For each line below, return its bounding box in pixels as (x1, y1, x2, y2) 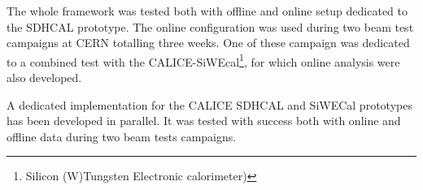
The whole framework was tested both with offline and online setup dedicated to (7, 2, 408, 19)
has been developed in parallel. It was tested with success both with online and (7, 112, 401, 129)
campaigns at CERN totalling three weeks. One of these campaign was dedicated (7, 34, 410, 51)
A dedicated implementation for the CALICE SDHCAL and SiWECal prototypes (7, 96, 412, 113)
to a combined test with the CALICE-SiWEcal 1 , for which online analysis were (7, 50, 400, 70)
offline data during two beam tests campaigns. (7, 127, 237, 145)
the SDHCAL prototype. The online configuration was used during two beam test (7, 18, 414, 35)
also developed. (7, 69, 82, 86)
